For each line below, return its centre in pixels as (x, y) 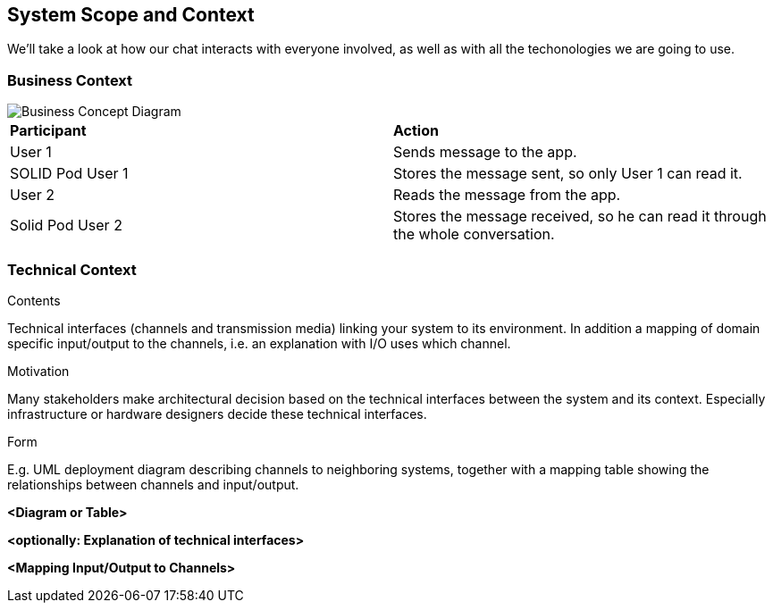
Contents (34, 300)
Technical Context (72, 269)
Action (416, 131)
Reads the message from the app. (507, 195)
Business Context (70, 80)
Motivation (38, 371)
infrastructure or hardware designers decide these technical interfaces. (217, 414)
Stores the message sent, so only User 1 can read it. (568, 174)
